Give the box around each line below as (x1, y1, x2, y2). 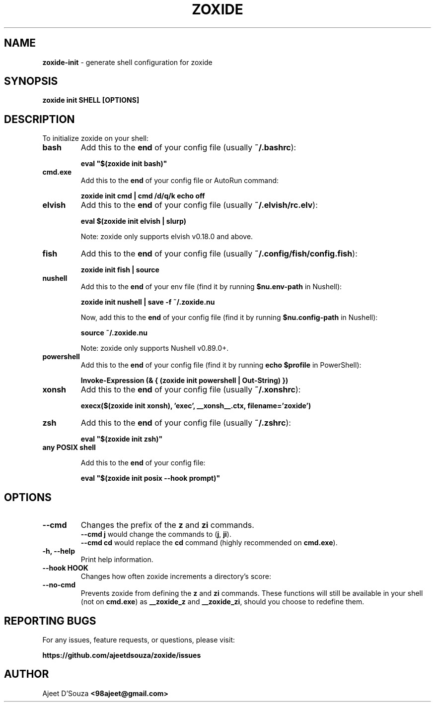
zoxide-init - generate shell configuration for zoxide (42, 58, 213, 66)
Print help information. (80, 555, 153, 564)
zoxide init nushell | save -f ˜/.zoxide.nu (80, 298, 215, 307)
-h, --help (42, 547, 75, 556)
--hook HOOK (42, 564, 88, 573)
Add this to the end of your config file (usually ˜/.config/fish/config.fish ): (80, 249, 358, 259)
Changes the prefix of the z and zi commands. (80, 520, 254, 530)
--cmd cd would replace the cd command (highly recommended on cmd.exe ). (80, 538, 338, 547)
